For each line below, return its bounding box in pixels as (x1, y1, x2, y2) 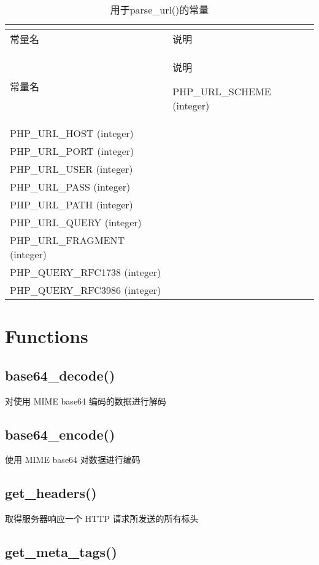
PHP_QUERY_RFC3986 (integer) (10, 283, 161, 297)
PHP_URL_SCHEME (172, 84, 271, 98)
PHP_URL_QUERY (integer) (10, 215, 142, 229)
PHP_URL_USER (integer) (10, 162, 133, 176)
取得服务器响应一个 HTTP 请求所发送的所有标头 (5, 512, 199, 525)
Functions (5, 323, 88, 349)
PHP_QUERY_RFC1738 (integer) (10, 265, 161, 279)
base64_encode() (5, 424, 115, 443)
